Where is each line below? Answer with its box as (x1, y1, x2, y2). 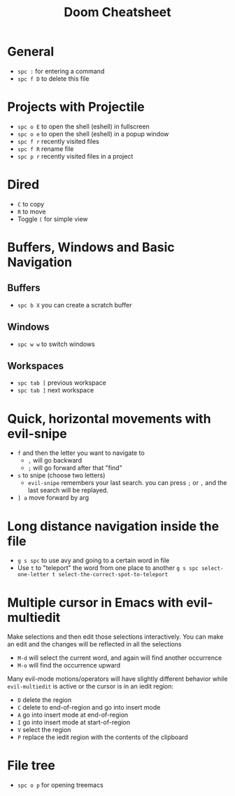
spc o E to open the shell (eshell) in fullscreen (17, 122, 150, 131)
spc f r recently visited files (17, 137, 100, 145)
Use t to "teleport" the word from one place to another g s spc (17, 564, 199, 572)
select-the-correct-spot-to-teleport (58, 571, 169, 578)
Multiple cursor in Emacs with (7, 595, 184, 611)
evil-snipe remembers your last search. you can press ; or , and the (27, 479, 227, 487)
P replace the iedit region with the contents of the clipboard (17, 733, 189, 741)
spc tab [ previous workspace (17, 378, 106, 387)
